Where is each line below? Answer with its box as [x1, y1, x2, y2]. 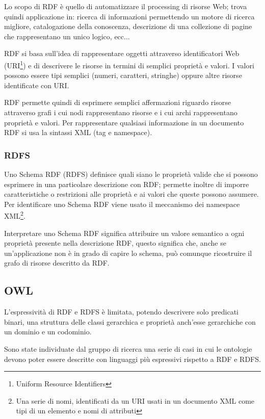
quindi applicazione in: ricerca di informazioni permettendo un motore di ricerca [4, 11, 255, 21]
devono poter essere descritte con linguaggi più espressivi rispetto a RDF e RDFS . [4, 353, 261, 364]
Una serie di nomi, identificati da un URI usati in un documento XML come [16, 395, 255, 406]
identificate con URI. [4, 80, 69, 90]
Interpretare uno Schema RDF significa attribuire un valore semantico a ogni [4, 227, 245, 238]
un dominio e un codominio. [4, 326, 92, 337]
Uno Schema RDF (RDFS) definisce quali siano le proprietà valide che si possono [4, 169, 258, 179]
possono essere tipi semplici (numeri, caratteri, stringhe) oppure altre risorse [4, 70, 242, 81]
